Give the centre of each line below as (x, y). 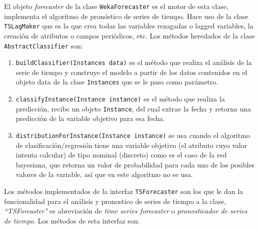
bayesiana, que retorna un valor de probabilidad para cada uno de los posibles (135, 164)
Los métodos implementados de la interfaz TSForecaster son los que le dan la (124, 191)
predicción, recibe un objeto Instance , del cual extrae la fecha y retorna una (133, 108)
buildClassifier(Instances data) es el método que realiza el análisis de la (134, 62)
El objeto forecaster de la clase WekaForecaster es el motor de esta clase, (116, 6)
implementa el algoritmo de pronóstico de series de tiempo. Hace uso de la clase (126, 16)
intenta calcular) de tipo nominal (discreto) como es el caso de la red (121, 155)
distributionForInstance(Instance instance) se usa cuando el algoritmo (133, 135)
